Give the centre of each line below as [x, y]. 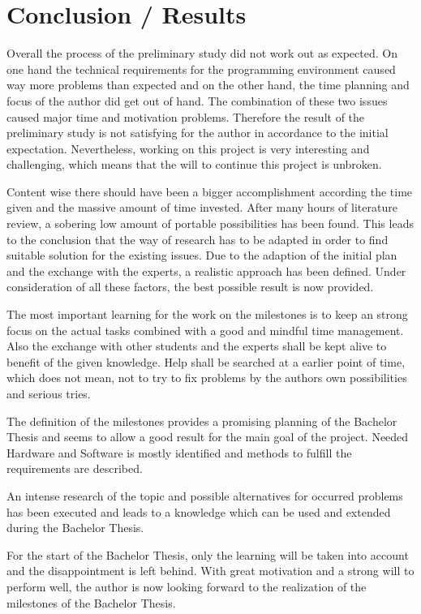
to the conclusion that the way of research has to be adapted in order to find [198, 239]
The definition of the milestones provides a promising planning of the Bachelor [202, 421]
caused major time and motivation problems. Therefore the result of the [186, 116]
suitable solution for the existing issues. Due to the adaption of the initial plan [202, 255]
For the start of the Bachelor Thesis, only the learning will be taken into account [208, 554]
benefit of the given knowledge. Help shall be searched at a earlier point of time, [206, 361]
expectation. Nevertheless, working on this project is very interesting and [188, 148]
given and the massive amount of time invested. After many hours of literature [202, 207]
